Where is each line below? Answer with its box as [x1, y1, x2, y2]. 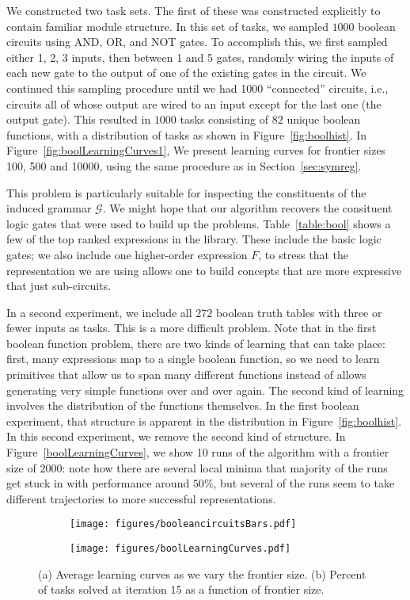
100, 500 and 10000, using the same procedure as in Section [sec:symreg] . [6, 157, 362, 174]
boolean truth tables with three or [215, 304, 382, 320]
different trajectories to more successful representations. [6, 490, 276, 506]
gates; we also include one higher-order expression [6, 246, 248, 262]
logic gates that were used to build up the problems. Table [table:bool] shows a [6, 215, 391, 231]
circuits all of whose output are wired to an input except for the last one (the [6, 95, 382, 112]
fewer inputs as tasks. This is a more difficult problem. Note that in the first [6, 319, 377, 336]
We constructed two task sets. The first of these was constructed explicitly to [6, 2, 381, 18]
